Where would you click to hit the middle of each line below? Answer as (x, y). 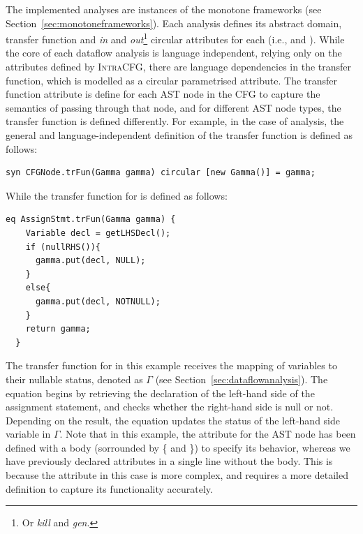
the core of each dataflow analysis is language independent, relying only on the (174, 53)
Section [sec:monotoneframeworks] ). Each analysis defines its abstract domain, (174, 23)
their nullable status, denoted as (74, 379)
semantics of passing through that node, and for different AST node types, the (173, 107)
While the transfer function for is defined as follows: (117, 195)
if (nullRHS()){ (63, 247)
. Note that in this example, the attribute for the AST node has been (208, 434)
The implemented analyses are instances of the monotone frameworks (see (164, 9)
